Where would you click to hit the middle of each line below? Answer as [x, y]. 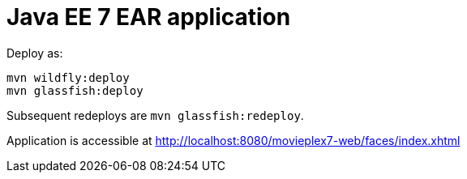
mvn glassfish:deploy [75, 90]
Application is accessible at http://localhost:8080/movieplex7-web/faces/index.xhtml [233, 140]
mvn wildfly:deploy [68, 77]
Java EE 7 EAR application [149, 17]
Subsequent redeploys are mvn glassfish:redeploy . [155, 115]
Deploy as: [35, 53]
